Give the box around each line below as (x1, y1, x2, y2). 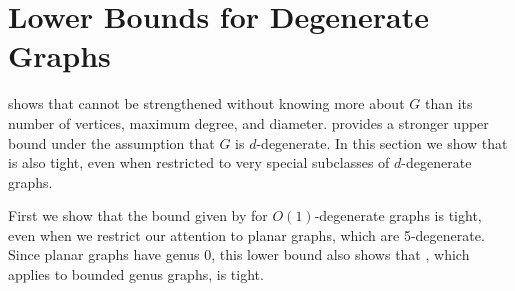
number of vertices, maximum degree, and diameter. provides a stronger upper (8, 112, 489, 133)
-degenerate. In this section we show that (256, 132, 508, 153)
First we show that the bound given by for (8, 205, 268, 226)
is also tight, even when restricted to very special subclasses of (8, 152, 390, 173)
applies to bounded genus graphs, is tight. (8, 264, 264, 285)
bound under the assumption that (8, 132, 215, 153)
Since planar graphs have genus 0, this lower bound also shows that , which (8, 244, 470, 265)
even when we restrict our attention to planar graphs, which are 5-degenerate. (8, 224, 485, 245)
